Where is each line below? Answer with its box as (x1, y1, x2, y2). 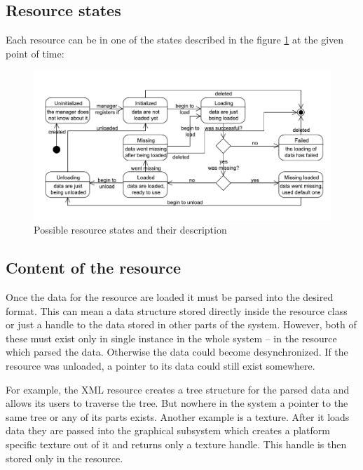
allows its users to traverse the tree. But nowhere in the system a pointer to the (6, 396, 348, 410)
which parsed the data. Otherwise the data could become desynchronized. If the (6, 344, 348, 359)
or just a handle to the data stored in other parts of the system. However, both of (6, 317, 357, 332)
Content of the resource (6, 257, 181, 278)
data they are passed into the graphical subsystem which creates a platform (6, 423, 330, 438)
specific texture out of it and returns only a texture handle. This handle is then (6, 436, 347, 451)
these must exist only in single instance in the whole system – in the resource (6, 330, 337, 345)
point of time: (6, 46, 64, 60)
